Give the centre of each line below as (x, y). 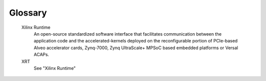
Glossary (28, 13)
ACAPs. (41, 55)
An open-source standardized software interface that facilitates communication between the (128, 34)
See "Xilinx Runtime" (55, 68)
